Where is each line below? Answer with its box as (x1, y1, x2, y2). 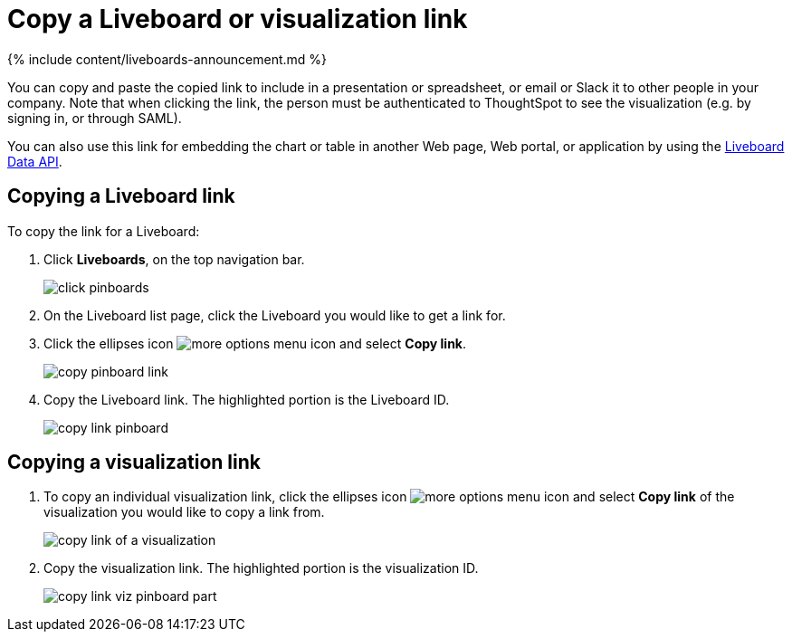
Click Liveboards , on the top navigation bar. (43, 251, 305, 267)
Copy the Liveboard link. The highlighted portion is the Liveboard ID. (43, 391, 450, 407)
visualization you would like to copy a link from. (43, 504, 325, 520)
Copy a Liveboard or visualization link (7, 4, 468, 34)
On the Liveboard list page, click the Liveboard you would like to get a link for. (43, 307, 506, 323)
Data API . (7, 153, 62, 169)
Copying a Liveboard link (7, 185, 235, 208)
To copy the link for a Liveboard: (7, 223, 200, 239)
